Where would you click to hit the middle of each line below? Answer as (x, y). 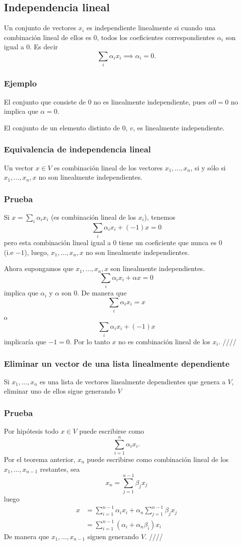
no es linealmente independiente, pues (150, 101)
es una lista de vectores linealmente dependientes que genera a (133, 381)
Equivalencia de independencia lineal (77, 149)
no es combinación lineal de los (164, 342)
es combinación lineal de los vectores (108, 167)
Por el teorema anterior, (40, 459)
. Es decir (44, 47)
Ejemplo (20, 83)
